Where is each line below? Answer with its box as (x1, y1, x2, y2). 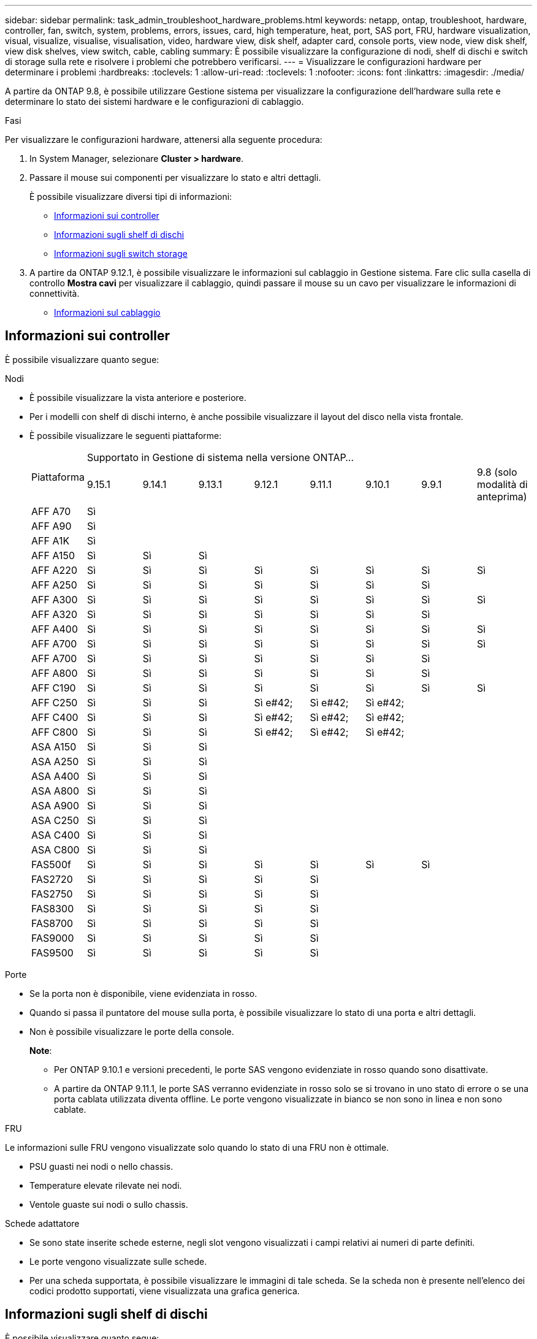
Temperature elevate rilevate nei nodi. (29, 1180, 182, 1191)
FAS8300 (31, 902, 74, 915)
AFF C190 (31, 681, 76, 694)
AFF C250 (31, 696, 78, 709)
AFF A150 (31, 549, 75, 562)
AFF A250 (31, 578, 77, 591)
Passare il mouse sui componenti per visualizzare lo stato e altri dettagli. (29, 172, 321, 183)
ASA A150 (31, 740, 77, 753)
